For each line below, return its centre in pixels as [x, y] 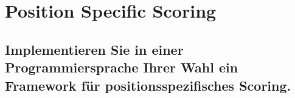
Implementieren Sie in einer [94, 49]
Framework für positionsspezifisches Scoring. [148, 85]
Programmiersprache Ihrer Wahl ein [122, 67]
